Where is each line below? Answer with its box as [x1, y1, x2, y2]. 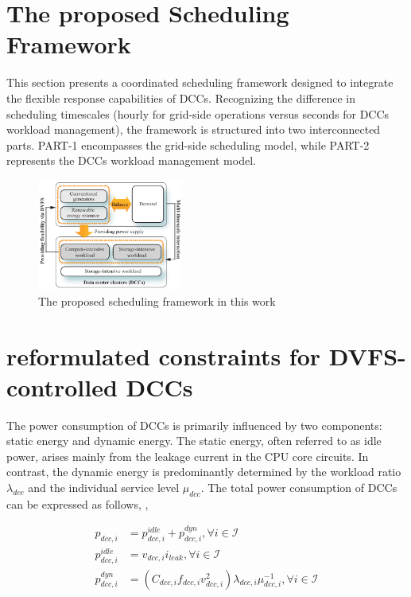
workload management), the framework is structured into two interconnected [6, 121, 381, 138]
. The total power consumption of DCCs [200, 479, 397, 496]
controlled [6, 370, 118, 403]
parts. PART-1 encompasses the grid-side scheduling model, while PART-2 [6, 136, 370, 153]
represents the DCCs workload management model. [6, 152, 256, 169]
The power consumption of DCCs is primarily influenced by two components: [6, 416, 382, 433]
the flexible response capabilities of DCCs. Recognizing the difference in [6, 89, 356, 106]
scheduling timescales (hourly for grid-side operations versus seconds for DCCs [6, 105, 390, 122]
